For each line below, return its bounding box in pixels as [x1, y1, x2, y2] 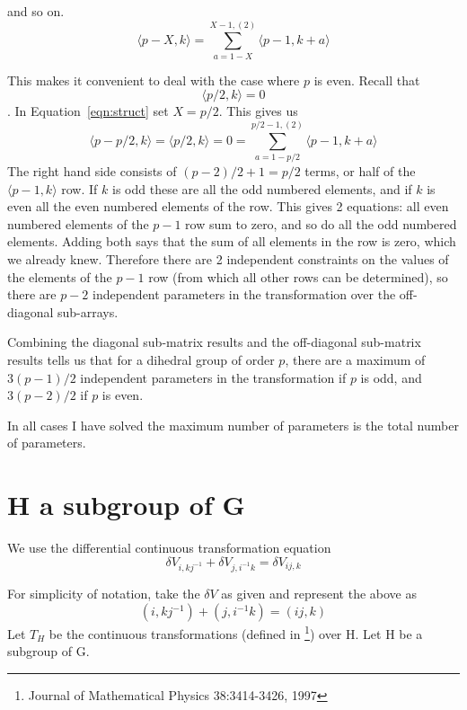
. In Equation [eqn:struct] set [7, 102, 169, 120]
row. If [61, 179, 98, 198]
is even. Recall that [313, 70, 420, 89]
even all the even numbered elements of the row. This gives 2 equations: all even [7, 197, 449, 216]
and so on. [7, 2, 65, 20]
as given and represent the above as [221, 584, 418, 603]
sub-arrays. [57, 302, 119, 321]
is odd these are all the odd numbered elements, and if [111, 179, 412, 198]
